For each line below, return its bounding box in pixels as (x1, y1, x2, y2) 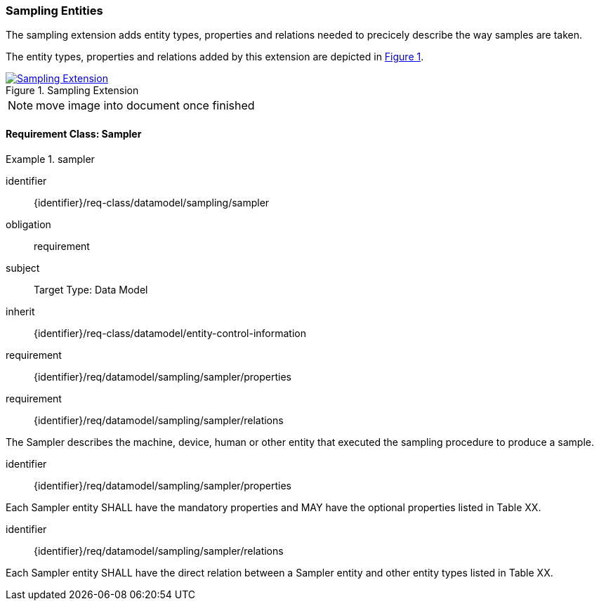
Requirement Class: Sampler (6, 127, 142, 140)
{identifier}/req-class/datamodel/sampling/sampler (34, 196, 270, 209)
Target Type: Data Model (34, 283, 148, 296)
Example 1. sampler (6, 152, 95, 165)
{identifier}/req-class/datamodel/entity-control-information (34, 327, 307, 339)
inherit (6, 305, 35, 317)
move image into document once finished (36, 98, 255, 113)
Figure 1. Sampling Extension (6, 84, 139, 97)
